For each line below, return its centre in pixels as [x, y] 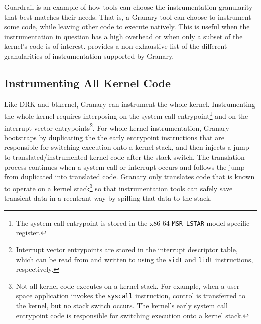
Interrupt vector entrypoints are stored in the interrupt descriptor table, [127, 249]
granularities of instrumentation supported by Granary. [89, 56]
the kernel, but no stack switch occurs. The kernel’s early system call [122, 306]
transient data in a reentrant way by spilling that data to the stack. [108, 198]
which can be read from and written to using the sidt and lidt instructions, [135, 259]
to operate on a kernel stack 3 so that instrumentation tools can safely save [118, 187]
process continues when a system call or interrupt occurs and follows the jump [124, 167]
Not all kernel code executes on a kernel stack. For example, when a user [128, 286]
